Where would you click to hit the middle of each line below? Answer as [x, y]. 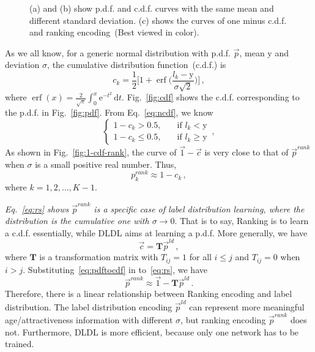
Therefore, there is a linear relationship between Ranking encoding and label [149, 294]
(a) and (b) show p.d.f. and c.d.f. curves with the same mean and [152, 8]
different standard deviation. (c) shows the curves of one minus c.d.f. [158, 20]
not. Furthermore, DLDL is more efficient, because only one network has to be [152, 331]
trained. [20, 344]
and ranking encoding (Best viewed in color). [114, 32]
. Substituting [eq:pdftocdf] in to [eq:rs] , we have [115, 269]
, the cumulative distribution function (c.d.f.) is [137, 65]
